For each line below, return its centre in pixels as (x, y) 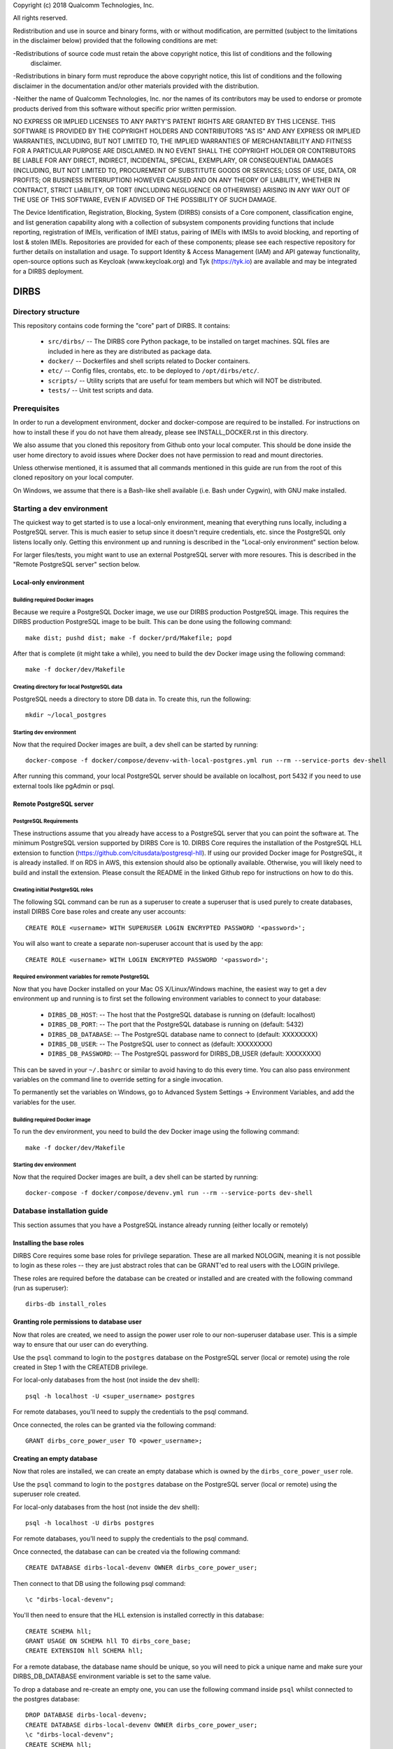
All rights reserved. (40, 18)
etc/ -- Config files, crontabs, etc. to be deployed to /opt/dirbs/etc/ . (153, 371)
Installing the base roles (49, 1242)
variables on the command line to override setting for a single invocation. (118, 1079)
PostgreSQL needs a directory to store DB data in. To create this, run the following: (132, 699)
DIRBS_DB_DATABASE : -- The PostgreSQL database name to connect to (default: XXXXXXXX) (183, 1034)
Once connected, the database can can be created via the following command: (127, 1551)
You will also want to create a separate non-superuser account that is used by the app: (138, 944)
